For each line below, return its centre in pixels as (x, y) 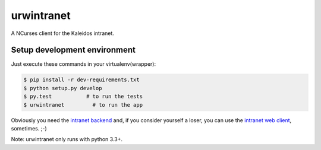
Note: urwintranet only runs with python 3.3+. (67, 139)
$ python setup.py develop (63, 88)
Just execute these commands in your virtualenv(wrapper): (84, 64)
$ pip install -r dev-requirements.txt (81, 80)
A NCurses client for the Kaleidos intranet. (62, 33)
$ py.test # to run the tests (83, 97)
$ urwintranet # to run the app (83, 105)
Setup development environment (73, 50)
